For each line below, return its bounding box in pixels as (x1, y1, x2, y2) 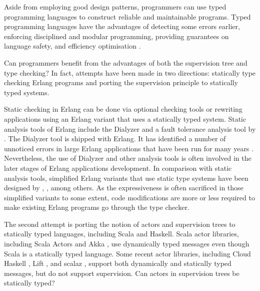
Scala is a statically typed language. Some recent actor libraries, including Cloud (4, 248, 251, 258)
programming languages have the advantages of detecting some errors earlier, (4, 21, 240, 32)
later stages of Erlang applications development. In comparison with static (4, 162, 232, 173)
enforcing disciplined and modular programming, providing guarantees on (4, 31, 229, 41)
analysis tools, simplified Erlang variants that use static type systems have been (4, 172, 248, 183)
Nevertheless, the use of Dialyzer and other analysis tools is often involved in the (4, 153, 251, 163)
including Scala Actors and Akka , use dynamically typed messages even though (4, 238, 249, 249)
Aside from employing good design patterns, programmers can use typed (4, 2, 226, 12)
